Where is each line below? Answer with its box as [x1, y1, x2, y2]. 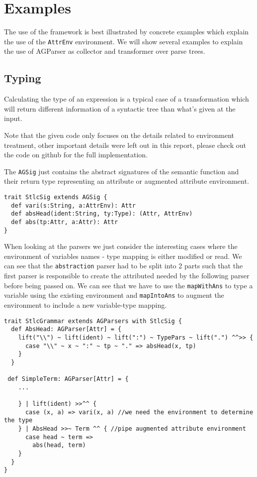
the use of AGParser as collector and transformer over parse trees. [4, 46, 205, 56]
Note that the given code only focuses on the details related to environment [4, 129, 235, 140]
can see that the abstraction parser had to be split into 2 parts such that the [4, 260, 243, 271]
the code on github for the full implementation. [4, 149, 148, 160]
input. [4, 113, 22, 123]
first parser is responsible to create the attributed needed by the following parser [4, 270, 250, 281]
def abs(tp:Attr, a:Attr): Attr [11, 218, 118, 226]
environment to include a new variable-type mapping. [4, 300, 167, 310]
